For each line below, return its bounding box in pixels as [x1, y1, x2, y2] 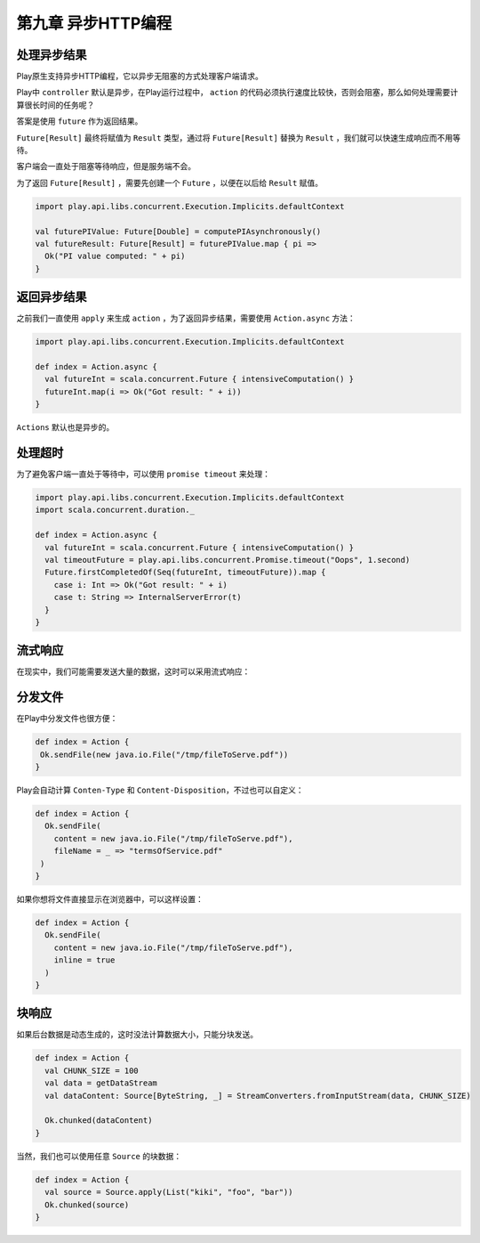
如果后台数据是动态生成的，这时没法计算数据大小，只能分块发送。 [16, 1029, 258, 1040]
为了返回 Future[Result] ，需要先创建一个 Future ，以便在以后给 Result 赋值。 [16, 177, 324, 188]
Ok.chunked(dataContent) [44, 1116, 153, 1125]
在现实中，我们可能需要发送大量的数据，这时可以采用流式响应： [16, 666, 251, 677]
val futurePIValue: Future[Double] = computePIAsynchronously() [35, 226, 322, 236]
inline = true [53, 955, 116, 965]
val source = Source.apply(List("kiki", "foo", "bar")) [44, 1187, 293, 1198]
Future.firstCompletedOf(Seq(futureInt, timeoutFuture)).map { [44, 567, 326, 578]
